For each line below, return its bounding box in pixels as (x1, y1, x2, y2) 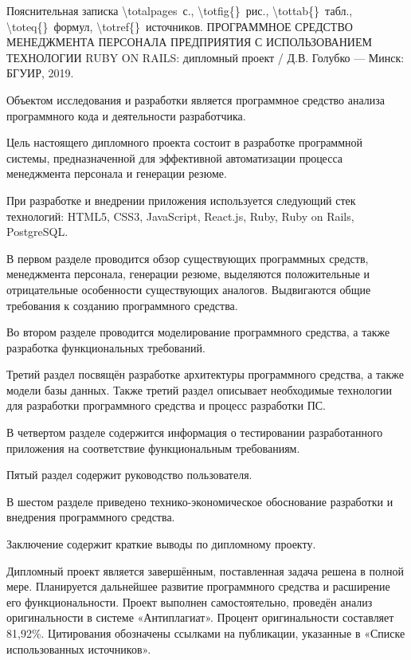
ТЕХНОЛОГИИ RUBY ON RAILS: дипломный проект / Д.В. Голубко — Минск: (6, 49, 405, 65)
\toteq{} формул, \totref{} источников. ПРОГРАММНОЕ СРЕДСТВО (6, 18, 353, 34)
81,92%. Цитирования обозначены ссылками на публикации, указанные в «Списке (6, 625, 405, 641)
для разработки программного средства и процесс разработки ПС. (6, 397, 326, 414)
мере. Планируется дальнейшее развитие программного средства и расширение (6, 578, 390, 595)
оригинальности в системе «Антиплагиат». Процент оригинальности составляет (6, 609, 394, 626)
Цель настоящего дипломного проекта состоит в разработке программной (6, 134, 363, 151)
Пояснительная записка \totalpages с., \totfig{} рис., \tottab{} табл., (6, 2, 353, 18)
